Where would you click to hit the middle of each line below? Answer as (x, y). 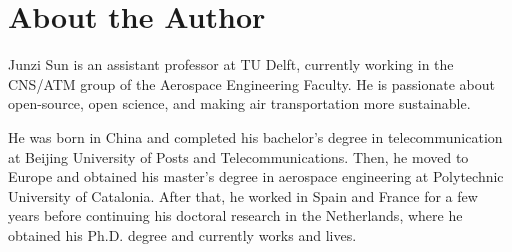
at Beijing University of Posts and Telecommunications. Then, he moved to (238, 156)
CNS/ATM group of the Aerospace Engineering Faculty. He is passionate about (251, 83)
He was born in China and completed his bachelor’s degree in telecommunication (255, 136)
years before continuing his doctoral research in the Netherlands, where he (235, 215)
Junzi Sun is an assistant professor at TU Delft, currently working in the (231, 64)
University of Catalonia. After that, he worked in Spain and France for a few (243, 195)
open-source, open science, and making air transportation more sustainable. (239, 103)
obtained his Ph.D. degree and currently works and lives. (182, 234)
